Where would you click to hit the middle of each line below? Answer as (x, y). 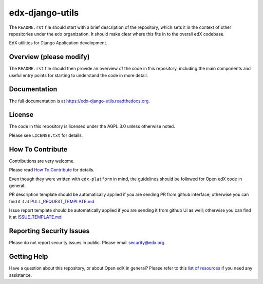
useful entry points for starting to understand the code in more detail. (78, 75)
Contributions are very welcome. (42, 161)
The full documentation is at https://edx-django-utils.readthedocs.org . (79, 101)
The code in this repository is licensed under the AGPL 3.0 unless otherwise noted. (92, 126)
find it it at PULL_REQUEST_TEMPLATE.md (52, 201)
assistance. (20, 275)
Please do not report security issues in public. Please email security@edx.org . (87, 243)
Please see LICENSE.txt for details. (46, 135)
